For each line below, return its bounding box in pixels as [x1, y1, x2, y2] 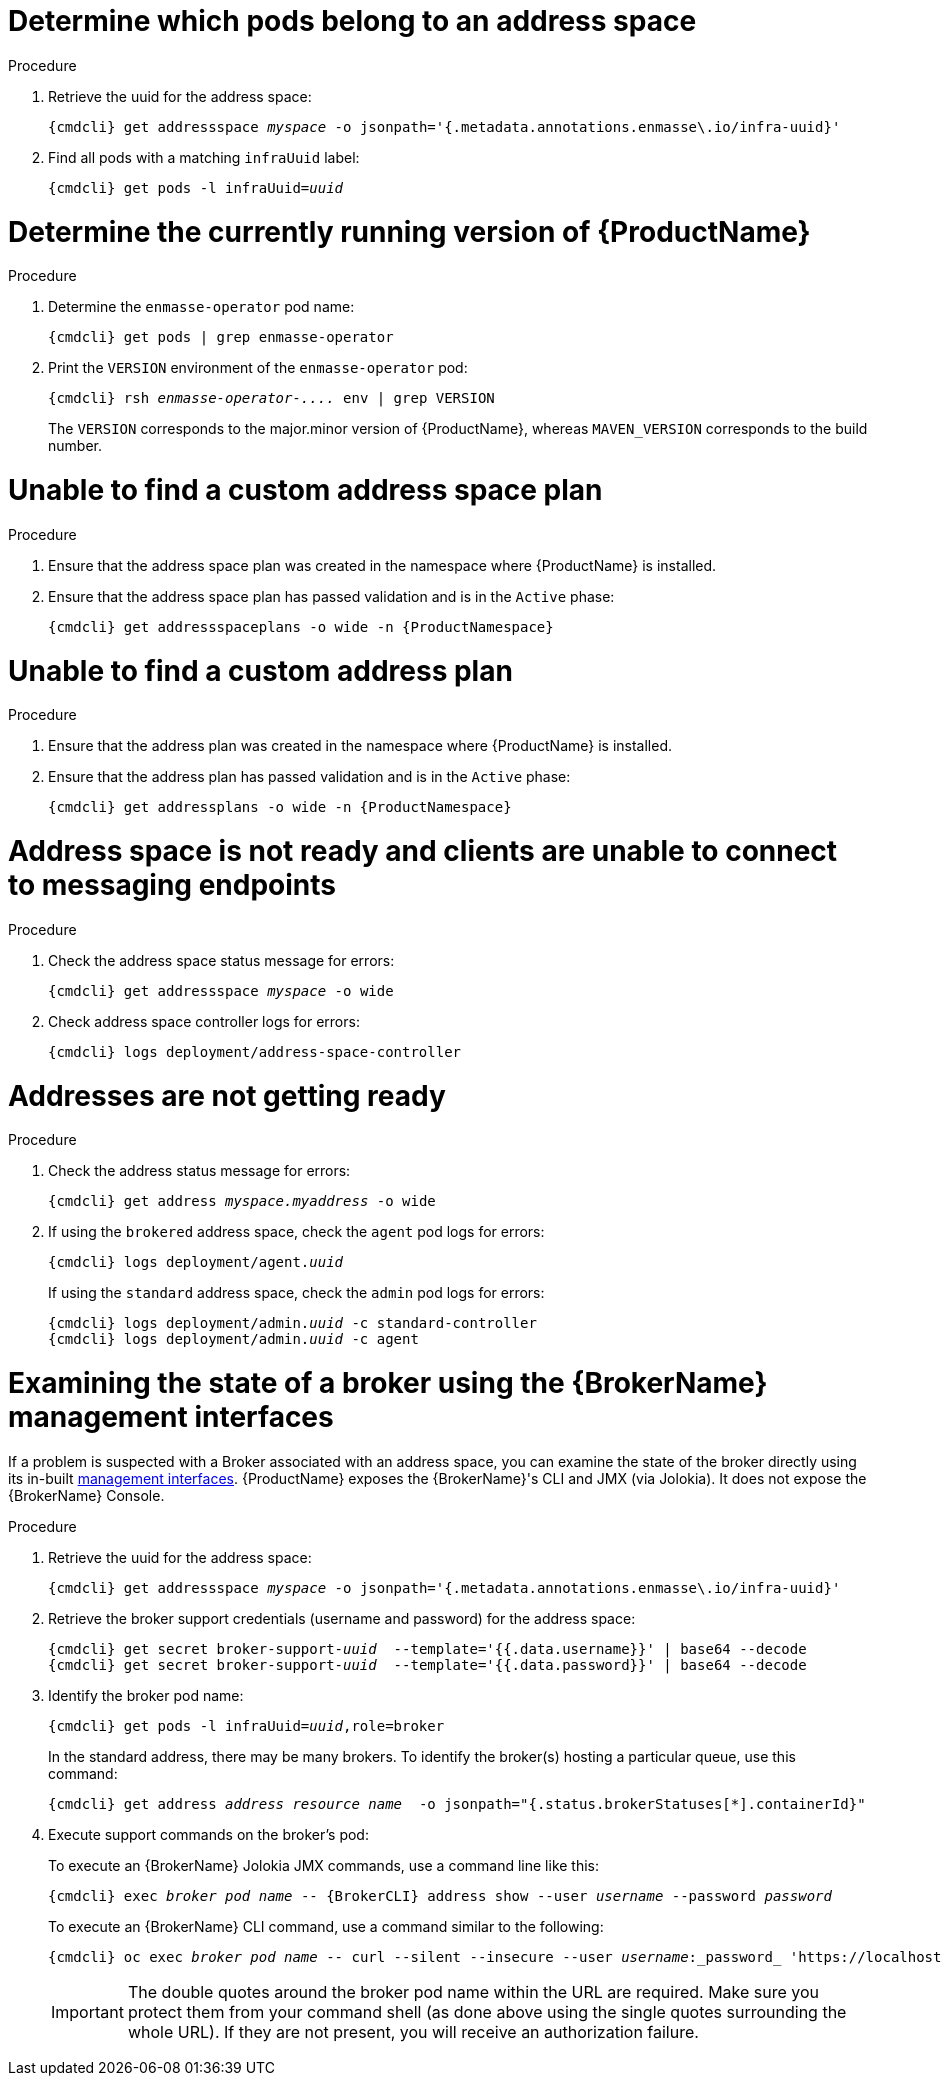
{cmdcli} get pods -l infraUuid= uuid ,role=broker [48, 1717, 445, 1734]
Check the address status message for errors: [48, 1162, 351, 1180]
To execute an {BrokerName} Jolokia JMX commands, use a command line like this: [48, 1856, 600, 1874]
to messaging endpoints [8, 868, 337, 902]
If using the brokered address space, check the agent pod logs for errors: [48, 1223, 545, 1241]
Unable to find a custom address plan [8, 653, 513, 688]
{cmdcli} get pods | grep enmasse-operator [48, 329, 394, 346]
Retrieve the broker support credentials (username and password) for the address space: [48, 1609, 636, 1627]
